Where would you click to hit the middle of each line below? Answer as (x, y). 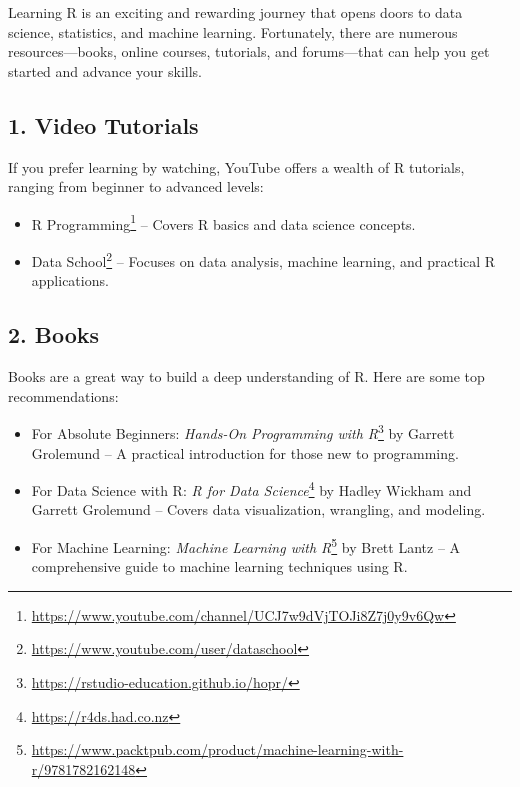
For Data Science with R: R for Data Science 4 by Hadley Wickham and (251, 488)
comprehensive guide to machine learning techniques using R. (219, 566)
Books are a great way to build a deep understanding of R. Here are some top (246, 376)
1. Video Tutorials (103, 124)
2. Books (54, 334)
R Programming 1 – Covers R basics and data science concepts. (223, 222)
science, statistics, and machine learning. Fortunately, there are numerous (233, 31)
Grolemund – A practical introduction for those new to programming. (245, 452)
